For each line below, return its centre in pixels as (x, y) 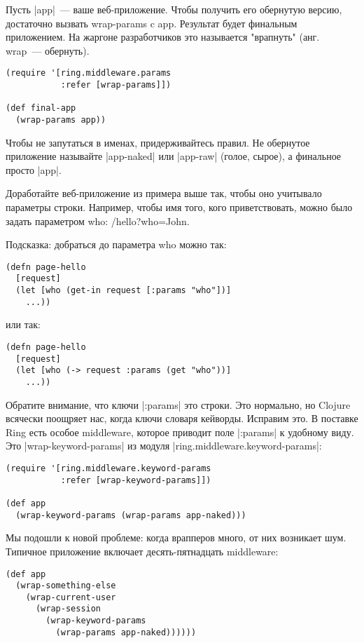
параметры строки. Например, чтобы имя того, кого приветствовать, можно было (179, 207)
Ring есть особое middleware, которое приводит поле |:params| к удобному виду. (180, 432)
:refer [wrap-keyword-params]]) (136, 480)
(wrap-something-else (66, 586)
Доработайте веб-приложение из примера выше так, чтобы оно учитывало (164, 193)
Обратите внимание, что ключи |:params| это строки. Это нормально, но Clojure (178, 404)
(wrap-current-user (71, 597)
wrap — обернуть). (48, 50)
